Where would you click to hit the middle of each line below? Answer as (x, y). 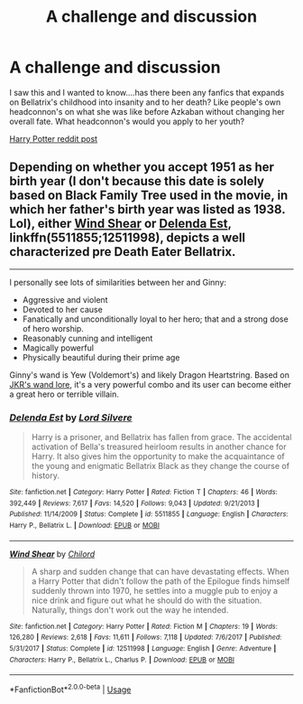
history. (46, 475)
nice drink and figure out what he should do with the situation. (147, 600)
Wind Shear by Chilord (52, 554)
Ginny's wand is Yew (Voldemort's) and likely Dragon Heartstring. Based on (150, 375)
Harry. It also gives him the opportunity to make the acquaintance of (158, 456)
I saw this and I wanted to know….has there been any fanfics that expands (147, 92)
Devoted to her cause (63, 309)
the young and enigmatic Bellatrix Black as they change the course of (161, 466)
